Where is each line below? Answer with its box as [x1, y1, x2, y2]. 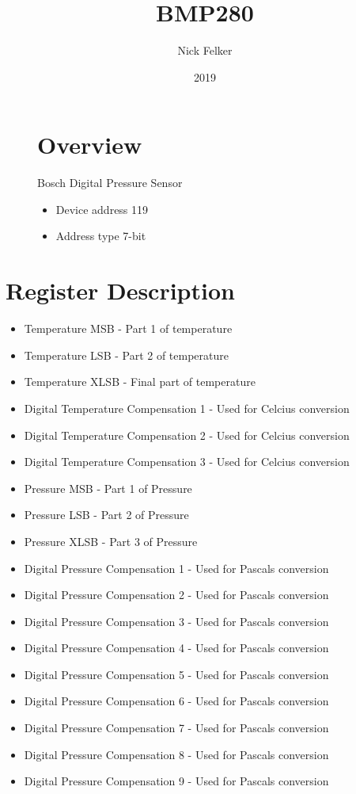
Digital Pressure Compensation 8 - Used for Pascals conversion [24, 746, 329, 762]
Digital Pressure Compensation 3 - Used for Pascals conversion [24, 613, 329, 629]
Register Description [6, 274, 235, 307]
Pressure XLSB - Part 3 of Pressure [24, 533, 198, 549]
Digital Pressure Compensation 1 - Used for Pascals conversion [24, 559, 329, 576]
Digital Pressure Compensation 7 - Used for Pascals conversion [24, 720, 329, 736]
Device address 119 [55, 200, 149, 217]
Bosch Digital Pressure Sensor [37, 174, 183, 191]
